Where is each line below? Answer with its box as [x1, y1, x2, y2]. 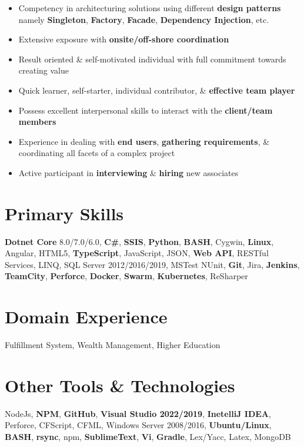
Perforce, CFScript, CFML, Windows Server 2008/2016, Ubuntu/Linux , [5, 419, 272, 431]
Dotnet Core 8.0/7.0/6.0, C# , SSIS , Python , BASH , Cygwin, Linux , [5, 235, 274, 247]
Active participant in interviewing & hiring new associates [18, 166, 239, 178]
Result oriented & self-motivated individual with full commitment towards [18, 52, 286, 65]
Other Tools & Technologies [5, 373, 235, 397]
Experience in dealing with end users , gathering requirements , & [18, 135, 270, 147]
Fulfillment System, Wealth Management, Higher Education [5, 339, 221, 351]
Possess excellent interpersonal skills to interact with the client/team [18, 104, 273, 116]
